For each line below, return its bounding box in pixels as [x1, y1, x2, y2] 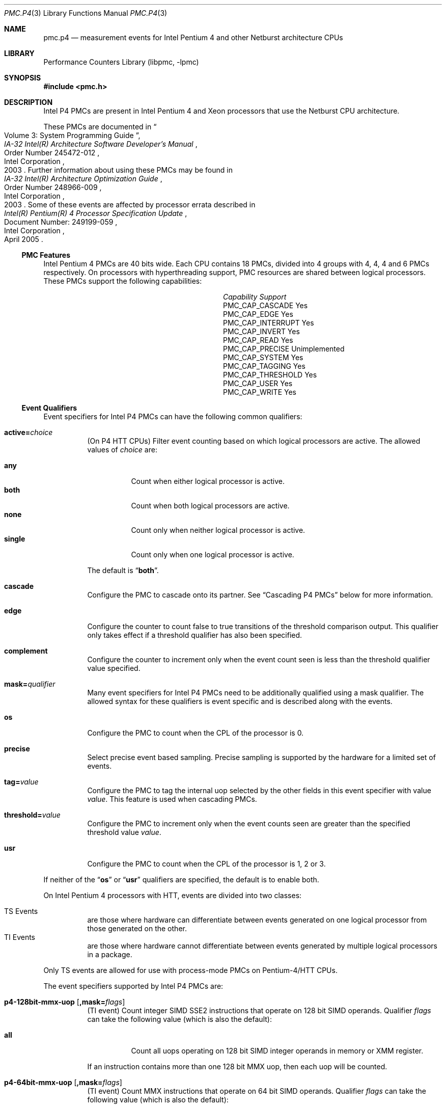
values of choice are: [87, 445, 157, 454]
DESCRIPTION [4, 98, 53, 106]
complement [4, 646, 48, 655]
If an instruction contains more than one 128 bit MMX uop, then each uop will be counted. [87, 1062, 387, 1071]
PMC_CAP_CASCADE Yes [223, 301, 308, 310]
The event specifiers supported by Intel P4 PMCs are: [43, 982, 224, 990]
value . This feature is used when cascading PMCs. [87, 795, 257, 803]
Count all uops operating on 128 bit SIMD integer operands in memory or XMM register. [131, 1046, 424, 1055]
